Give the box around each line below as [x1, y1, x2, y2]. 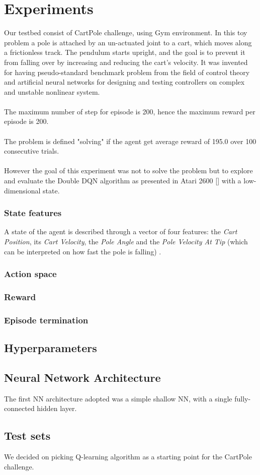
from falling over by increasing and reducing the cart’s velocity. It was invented [4, 56, 248, 67]
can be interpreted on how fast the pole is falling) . [4, 246, 161, 256]
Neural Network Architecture [4, 369, 161, 385]
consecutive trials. [4, 146, 59, 156]
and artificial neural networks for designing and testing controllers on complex [4, 77, 245, 87]
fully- [234, 393, 251, 403]
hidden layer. [37, 403, 77, 414]
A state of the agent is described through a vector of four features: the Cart [4, 226, 237, 237]
